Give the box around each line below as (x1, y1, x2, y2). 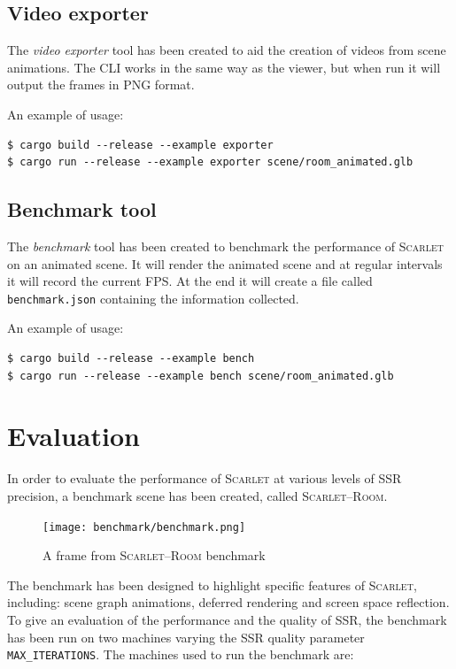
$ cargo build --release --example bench (7, 352, 255, 365)
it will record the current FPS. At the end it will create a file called (7, 272, 373, 290)
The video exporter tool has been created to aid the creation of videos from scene (7, 41, 446, 59)
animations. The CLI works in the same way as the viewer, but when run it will (7, 58, 441, 76)
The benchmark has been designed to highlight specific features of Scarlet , (7, 575, 417, 594)
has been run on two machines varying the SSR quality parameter (7, 627, 365, 646)
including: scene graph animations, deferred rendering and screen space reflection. (7, 593, 450, 611)
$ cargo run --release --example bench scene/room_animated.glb (7, 369, 394, 382)
